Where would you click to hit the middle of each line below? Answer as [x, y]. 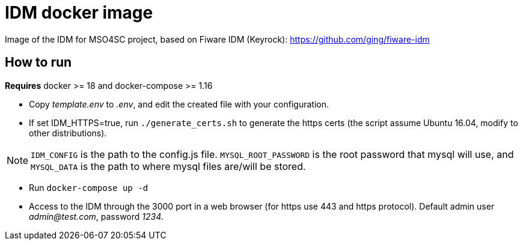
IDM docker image [79, 13]
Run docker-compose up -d [89, 187]
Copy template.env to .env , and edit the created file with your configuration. [179, 104]
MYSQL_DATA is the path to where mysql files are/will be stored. [168, 166]
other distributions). [68, 133]
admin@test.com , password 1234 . [96, 216]
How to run [38, 62]
